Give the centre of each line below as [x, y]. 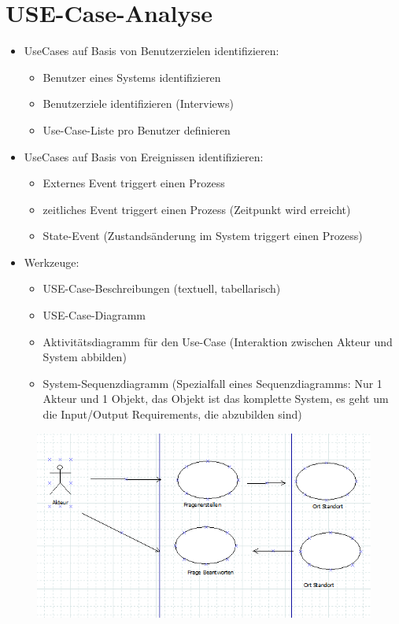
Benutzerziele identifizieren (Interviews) [138, 103]
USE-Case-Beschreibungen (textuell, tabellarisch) [162, 288]
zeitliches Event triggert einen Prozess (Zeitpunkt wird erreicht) [197, 209]
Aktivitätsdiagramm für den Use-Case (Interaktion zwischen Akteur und [218, 341]
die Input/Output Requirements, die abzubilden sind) [172, 414]
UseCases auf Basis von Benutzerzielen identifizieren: [151, 51]
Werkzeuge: [52, 262]
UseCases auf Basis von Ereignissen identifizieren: [144, 156]
